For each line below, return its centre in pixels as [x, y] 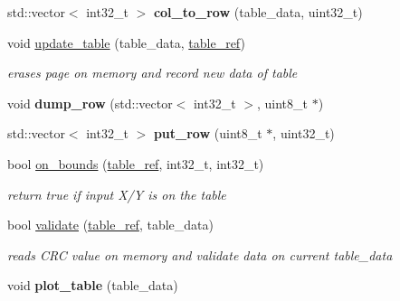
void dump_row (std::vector [90, 103]
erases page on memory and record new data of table [152, 73]
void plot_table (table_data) [93, 285]
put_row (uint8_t [208, 133]
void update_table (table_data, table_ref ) [126, 42]
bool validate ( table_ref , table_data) [110, 225]
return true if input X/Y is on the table [117, 194]
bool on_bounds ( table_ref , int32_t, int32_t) [136, 163]
